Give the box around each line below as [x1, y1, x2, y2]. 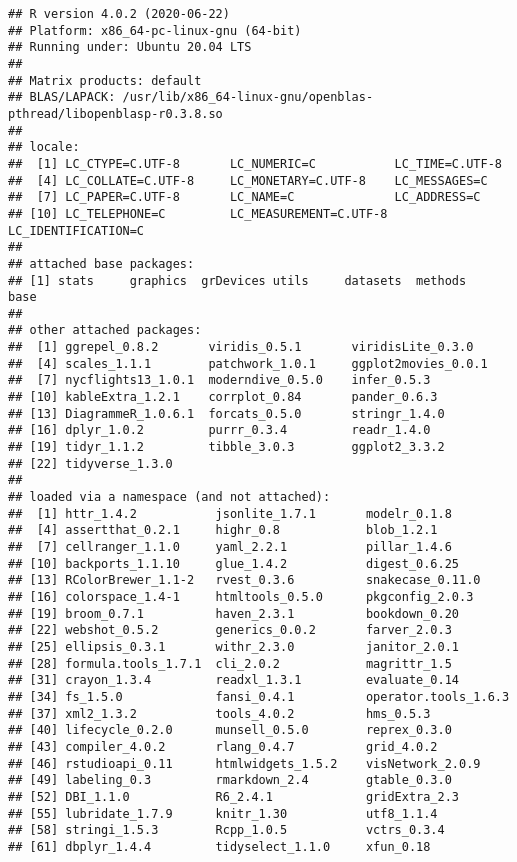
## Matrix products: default [8, 73, 202, 88]
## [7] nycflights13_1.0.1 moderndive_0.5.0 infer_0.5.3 [8, 373, 431, 388]
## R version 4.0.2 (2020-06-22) [8, 7, 230, 21]
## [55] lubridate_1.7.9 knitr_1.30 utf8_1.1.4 [8, 806, 438, 821]
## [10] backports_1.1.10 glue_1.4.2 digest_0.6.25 [8, 556, 460, 571]
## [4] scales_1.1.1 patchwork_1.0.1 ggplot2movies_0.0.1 [8, 356, 488, 371]
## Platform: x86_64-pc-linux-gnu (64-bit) [8, 23, 302, 38]
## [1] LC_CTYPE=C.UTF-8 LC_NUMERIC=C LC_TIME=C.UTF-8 [8, 156, 502, 171]
